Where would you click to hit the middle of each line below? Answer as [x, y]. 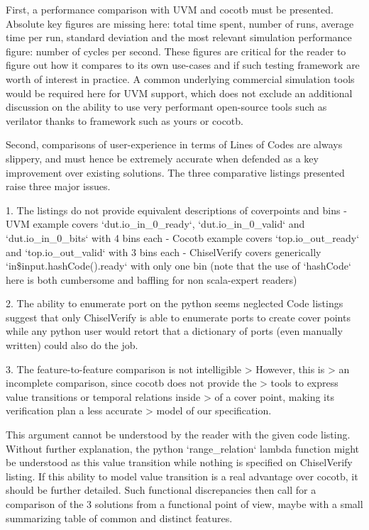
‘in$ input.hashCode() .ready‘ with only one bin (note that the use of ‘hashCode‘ [178, 266]
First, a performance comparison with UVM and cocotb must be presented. [170, 9]
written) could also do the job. [72, 345]
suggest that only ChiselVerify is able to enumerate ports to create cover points [178, 317]
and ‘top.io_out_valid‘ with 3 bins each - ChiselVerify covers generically [164, 252]
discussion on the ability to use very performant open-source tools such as [166, 107]
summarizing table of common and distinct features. [119, 518]
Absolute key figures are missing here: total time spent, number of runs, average [180, 23]
